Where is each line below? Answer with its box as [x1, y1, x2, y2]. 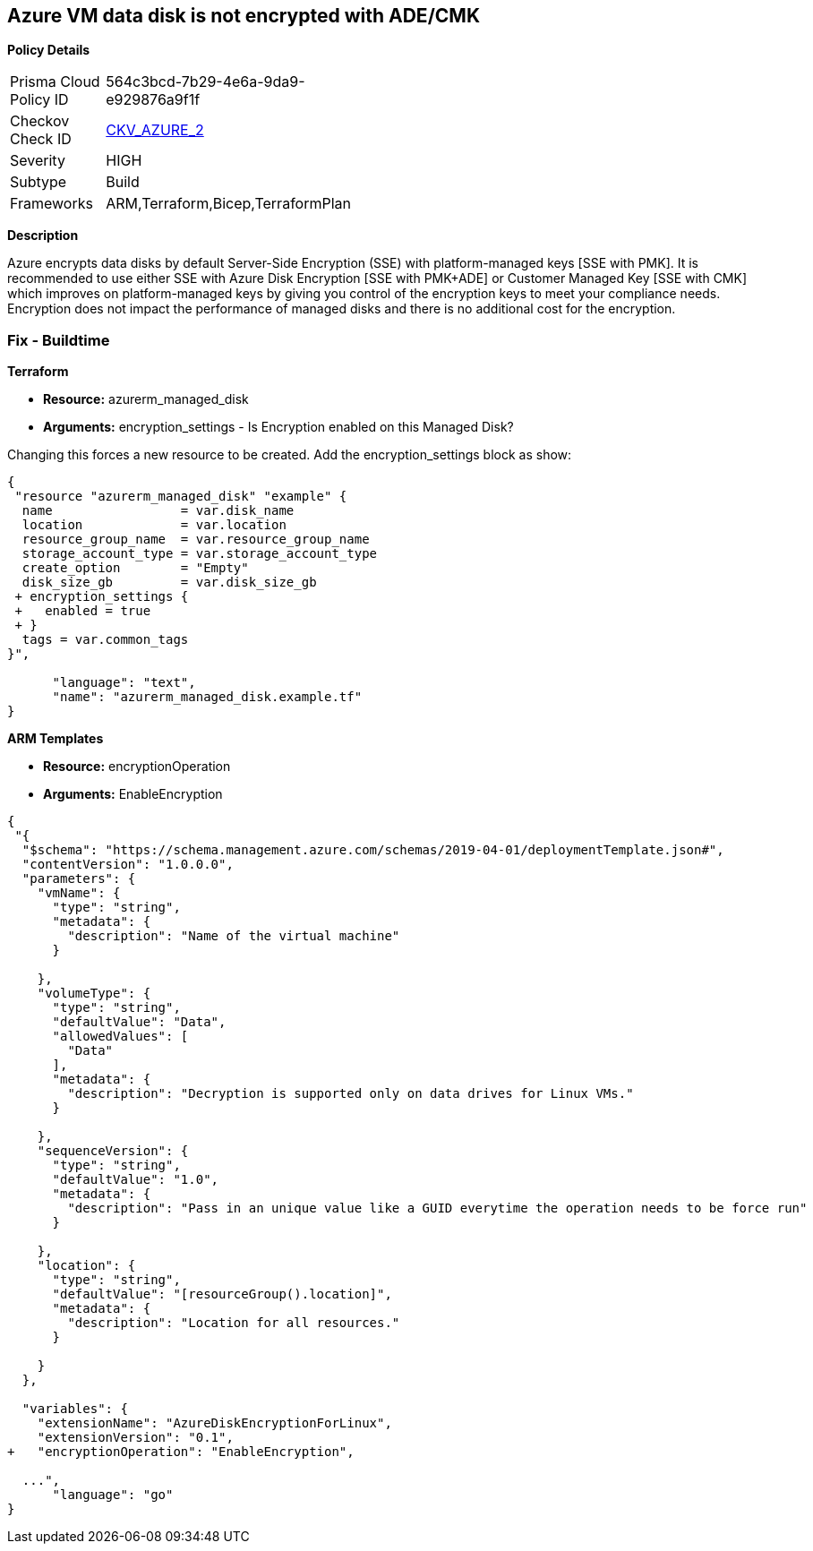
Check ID [10, 130, 72, 149]
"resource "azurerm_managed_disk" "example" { [14, 489, 347, 504]
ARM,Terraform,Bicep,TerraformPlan [106, 194, 351, 213]
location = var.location [21, 518, 287, 533]
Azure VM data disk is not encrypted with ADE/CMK [7, 4, 480, 27]
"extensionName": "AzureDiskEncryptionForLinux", [37, 1416, 392, 1431]
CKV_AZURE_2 [106, 121, 204, 140]
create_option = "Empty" [21, 561, 249, 576]
